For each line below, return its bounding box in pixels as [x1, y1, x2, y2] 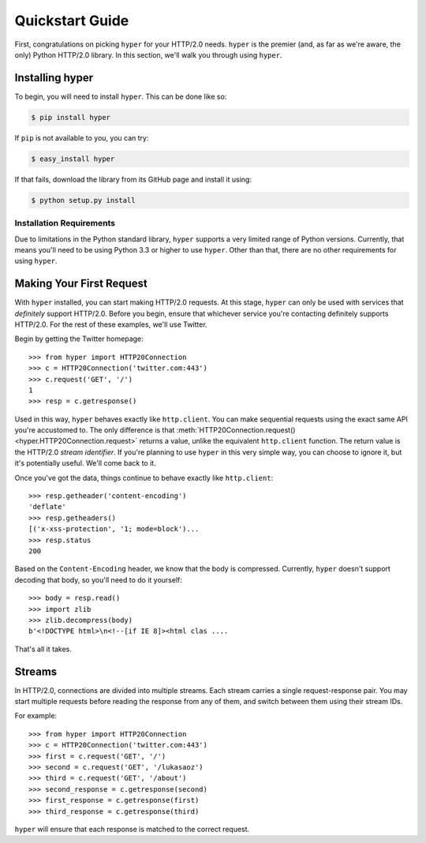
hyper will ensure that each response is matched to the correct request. [14, 824, 250, 834]
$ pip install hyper [31, 113, 110, 122]
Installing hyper [14, 71, 94, 84]
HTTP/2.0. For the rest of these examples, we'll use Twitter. [14, 320, 208, 329]
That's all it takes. [14, 644, 73, 654]
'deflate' [28, 502, 66, 511]
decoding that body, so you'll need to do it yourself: [14, 575, 183, 584]
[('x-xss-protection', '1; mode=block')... [28, 525, 200, 534]
